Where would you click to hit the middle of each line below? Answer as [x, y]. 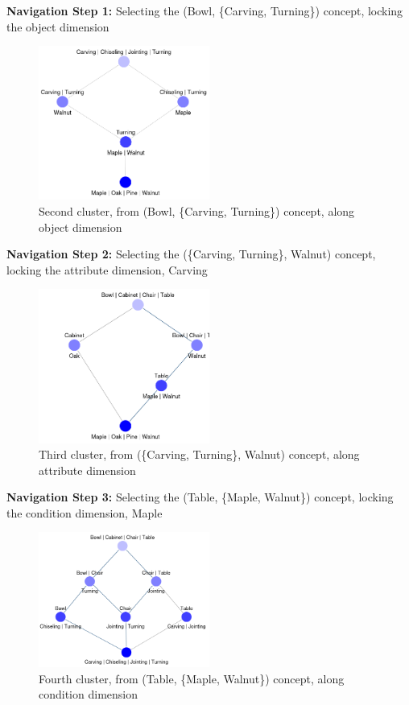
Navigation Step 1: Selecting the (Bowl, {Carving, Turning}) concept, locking [205, 10]
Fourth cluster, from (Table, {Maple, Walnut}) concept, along [192, 678]
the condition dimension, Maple [85, 512]
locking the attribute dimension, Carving [107, 269]
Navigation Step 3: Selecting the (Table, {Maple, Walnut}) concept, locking [200, 497]
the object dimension [58, 26]
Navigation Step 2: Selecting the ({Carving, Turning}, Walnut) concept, [191, 254]
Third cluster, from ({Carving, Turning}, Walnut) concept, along [199, 454]
